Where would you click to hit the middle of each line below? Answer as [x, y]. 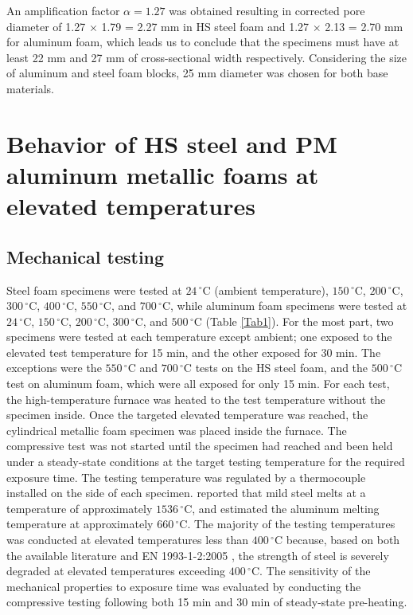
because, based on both [343, 540]
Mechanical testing [86, 256]
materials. [31, 88]
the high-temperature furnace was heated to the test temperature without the [196, 399]
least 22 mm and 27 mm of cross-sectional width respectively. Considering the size [207, 57]
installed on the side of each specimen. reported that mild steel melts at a [186, 493]
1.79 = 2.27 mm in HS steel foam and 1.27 [205, 26]
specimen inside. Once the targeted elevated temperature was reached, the [187, 415]
